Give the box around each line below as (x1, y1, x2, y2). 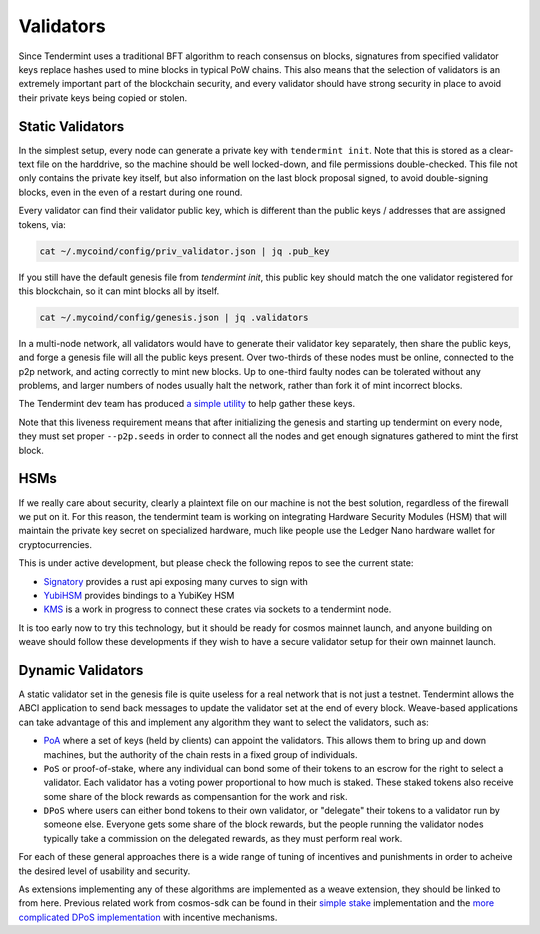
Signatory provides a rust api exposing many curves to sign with (43, 575, 309, 587)
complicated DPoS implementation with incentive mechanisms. (18, 911, 278, 923)
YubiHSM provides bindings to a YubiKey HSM (43, 589, 235, 601)
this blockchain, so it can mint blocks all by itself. (18, 285, 220, 297)
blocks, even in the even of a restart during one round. (18, 186, 243, 198)
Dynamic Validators (18, 661, 144, 679)
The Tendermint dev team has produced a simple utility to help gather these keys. (18, 398, 355, 410)
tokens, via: (18, 218, 67, 230)
